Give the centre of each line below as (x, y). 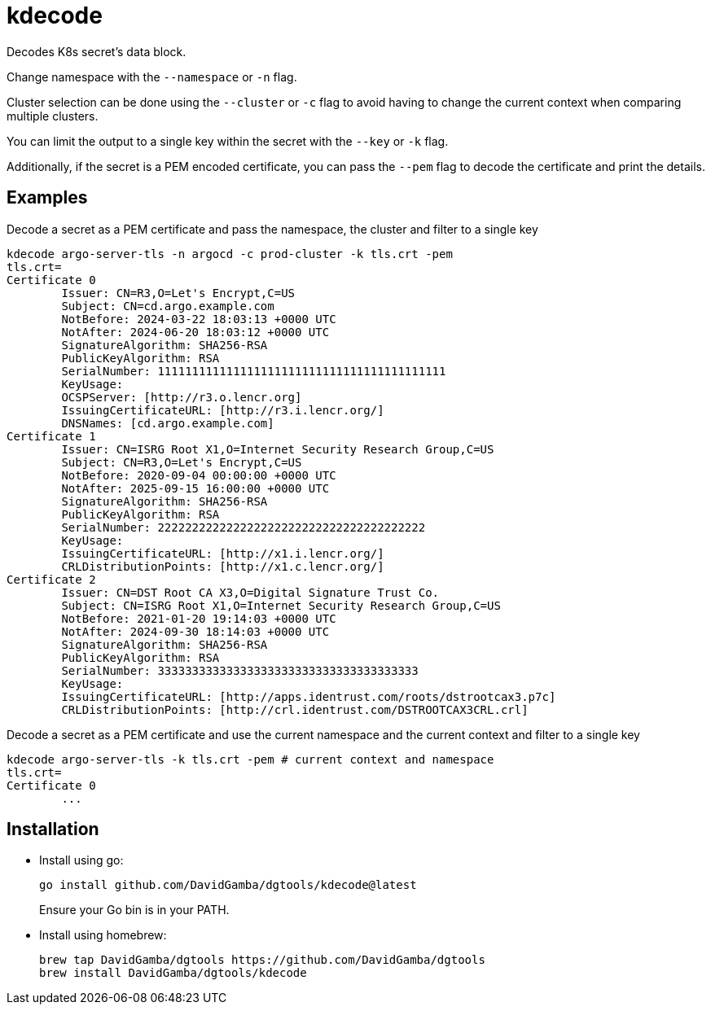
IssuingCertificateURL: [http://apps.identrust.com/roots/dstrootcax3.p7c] (309, 696)
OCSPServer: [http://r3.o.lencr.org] (182, 397)
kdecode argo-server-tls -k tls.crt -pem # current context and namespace (250, 759)
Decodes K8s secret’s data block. (97, 51)
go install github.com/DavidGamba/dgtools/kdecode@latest (228, 885)
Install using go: (81, 860)
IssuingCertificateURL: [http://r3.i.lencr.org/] (223, 410)
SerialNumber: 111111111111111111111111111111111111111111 (254, 371)
